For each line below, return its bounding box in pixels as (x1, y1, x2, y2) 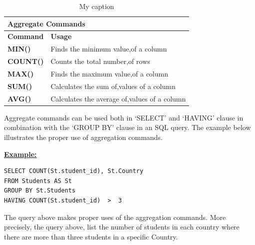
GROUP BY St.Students (4, 187, 76, 194)
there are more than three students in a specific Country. (4, 231, 178, 241)
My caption (79, 1, 114, 11)
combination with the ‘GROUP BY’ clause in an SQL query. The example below (4, 122, 251, 132)
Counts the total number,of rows (50, 56, 150, 66)
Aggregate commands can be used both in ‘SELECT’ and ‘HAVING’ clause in (4, 112, 244, 122)
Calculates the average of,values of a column (50, 93, 186, 103)
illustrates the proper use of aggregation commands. (4, 131, 163, 142)
